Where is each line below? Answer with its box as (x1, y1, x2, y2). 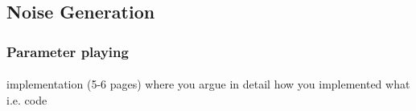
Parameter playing (6, 41, 129, 61)
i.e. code (6, 91, 47, 108)
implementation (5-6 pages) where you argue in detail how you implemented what (6, 76, 410, 92)
